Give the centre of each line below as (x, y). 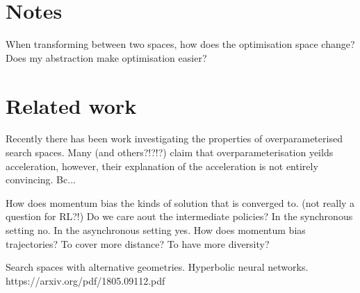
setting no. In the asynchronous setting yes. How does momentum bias (156, 230)
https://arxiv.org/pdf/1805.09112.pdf (85, 280)
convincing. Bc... (41, 179)
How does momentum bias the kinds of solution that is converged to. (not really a (180, 202)
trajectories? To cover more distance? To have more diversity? (138, 243)
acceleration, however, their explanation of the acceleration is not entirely (162, 166)
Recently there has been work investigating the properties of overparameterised (174, 139)
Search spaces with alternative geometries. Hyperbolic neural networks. (157, 267)
